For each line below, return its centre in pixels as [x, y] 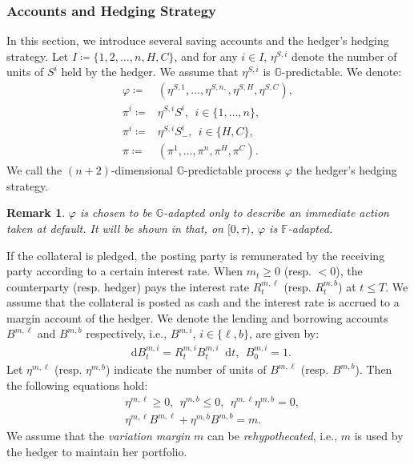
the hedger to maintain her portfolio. [97, 451]
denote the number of [344, 56]
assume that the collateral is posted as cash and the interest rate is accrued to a [203, 302]
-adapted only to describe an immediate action [276, 212]
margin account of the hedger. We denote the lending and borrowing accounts [197, 317]
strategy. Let [38, 56]
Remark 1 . [36, 212]
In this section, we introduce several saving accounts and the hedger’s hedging [198, 40]
